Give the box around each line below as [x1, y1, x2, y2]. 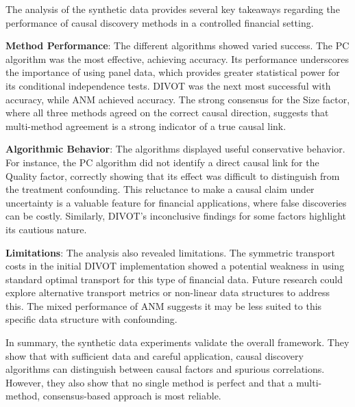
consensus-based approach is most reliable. [42, 389, 221, 403]
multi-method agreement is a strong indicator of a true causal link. [5, 118, 286, 133]
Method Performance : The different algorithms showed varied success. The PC [5, 38, 350, 53]
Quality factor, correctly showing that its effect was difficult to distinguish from [5, 168, 340, 183]
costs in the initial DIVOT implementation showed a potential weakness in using [5, 259, 345, 273]
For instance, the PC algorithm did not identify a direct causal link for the [5, 155, 319, 169]
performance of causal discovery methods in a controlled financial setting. [5, 15, 314, 29]
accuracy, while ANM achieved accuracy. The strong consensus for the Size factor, [5, 92, 350, 106]
